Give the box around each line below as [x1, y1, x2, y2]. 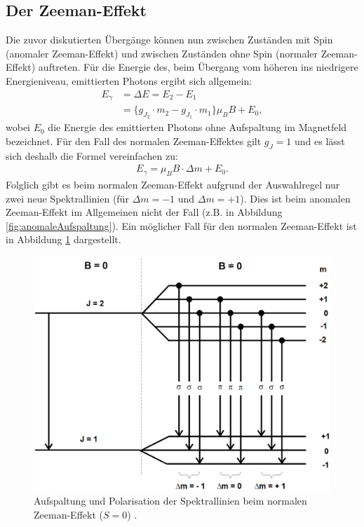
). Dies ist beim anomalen [240, 191, 351, 205]
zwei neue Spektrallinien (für [6, 191, 129, 205]
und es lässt [295, 133, 345, 148]
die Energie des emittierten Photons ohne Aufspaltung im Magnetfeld [48, 120, 347, 135]
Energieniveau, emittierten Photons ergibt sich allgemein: [6, 73, 252, 88]
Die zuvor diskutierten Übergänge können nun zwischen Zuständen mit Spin [6, 32, 333, 47]
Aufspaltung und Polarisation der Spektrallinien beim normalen [34, 493, 307, 508]
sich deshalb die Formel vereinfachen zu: [6, 148, 178, 163]
